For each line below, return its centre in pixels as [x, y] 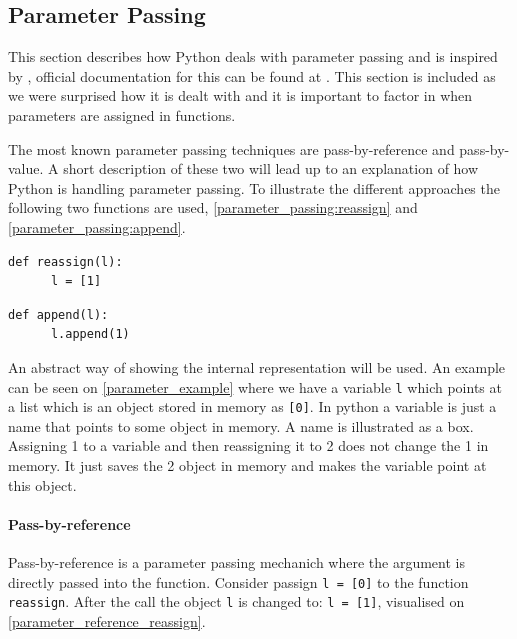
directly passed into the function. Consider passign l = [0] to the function [238, 581]
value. [26, 168]
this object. [42, 484]
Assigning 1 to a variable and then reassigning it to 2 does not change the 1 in [248, 445]
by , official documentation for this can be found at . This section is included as [252, 75]
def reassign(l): [65, 261]
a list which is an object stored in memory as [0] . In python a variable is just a [252, 406]
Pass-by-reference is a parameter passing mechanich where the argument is [236, 562]
